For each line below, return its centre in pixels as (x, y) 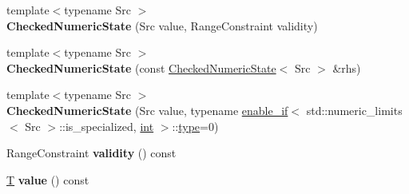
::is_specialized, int (107, 126)
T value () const (48, 179)
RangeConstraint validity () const (91, 153)
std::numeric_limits (354, 110)
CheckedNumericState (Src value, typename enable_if (147, 110)
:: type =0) (195, 126)
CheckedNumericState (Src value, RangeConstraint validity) (162, 25)
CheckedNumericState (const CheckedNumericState (141, 67)
